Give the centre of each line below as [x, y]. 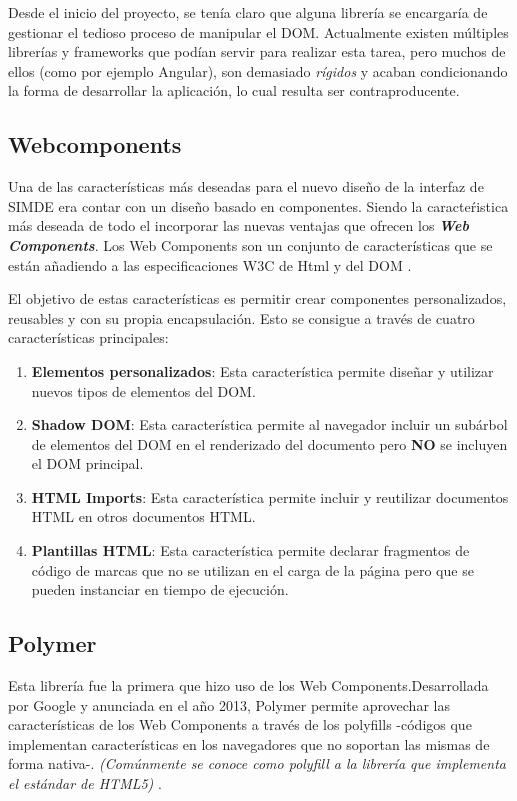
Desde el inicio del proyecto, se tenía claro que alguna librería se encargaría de [248, 12]
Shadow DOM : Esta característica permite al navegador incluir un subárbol [269, 424]
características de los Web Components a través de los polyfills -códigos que [240, 724]
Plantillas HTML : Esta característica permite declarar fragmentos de [250, 550]
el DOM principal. [87, 463]
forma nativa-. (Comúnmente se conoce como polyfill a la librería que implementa [257, 763]
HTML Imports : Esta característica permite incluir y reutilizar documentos [270, 496]
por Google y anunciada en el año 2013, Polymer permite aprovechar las [229, 704]
